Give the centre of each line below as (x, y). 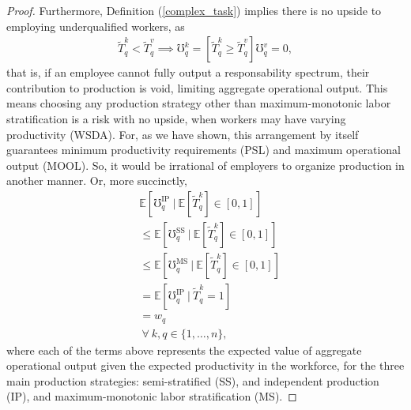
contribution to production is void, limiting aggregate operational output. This (197, 87)
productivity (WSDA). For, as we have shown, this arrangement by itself (183, 134)
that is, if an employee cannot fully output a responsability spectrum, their (188, 72)
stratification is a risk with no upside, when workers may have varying (176, 118)
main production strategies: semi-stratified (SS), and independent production (193, 380)
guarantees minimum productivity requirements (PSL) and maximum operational (204, 150)
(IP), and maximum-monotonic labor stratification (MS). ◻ (152, 396)
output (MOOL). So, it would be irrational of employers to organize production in (205, 165)
